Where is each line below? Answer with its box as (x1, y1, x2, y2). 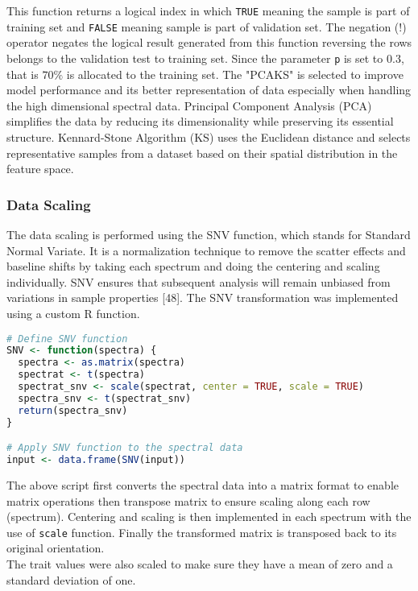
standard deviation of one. (6, 571, 136, 588)
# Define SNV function (6, 333, 128, 345)
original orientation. (6, 539, 105, 556)
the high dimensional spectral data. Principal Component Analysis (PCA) (6, 97, 372, 114)
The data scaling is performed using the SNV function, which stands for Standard (6, 225, 411, 242)
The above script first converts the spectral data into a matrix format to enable (6, 476, 399, 493)
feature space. (6, 160, 74, 177)
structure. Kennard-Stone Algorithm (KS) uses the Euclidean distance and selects (6, 128, 411, 145)
